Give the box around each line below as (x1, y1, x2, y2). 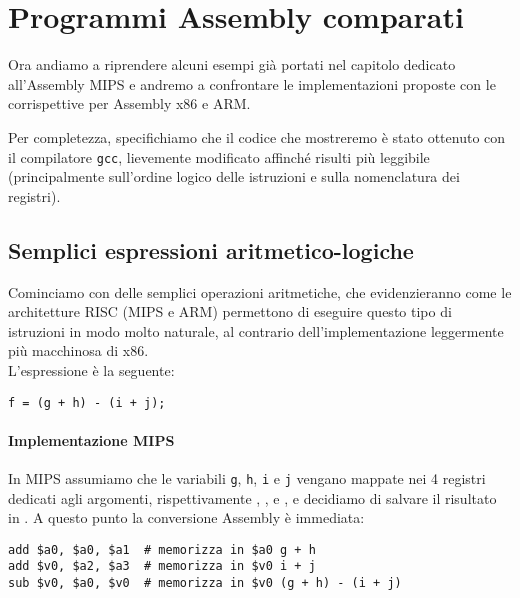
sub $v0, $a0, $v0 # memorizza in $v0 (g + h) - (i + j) (8, 576, 402, 591)
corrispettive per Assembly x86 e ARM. (8, 93, 251, 114)
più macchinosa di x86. (8, 340, 149, 361)
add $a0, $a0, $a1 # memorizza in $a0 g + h (8, 542, 316, 557)
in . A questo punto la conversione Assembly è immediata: (8, 507, 365, 528)
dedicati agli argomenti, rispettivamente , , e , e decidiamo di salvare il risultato (8, 487, 497, 508)
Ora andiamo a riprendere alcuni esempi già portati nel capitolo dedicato (8, 54, 456, 75)
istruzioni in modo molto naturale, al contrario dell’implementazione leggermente (8, 320, 504, 341)
